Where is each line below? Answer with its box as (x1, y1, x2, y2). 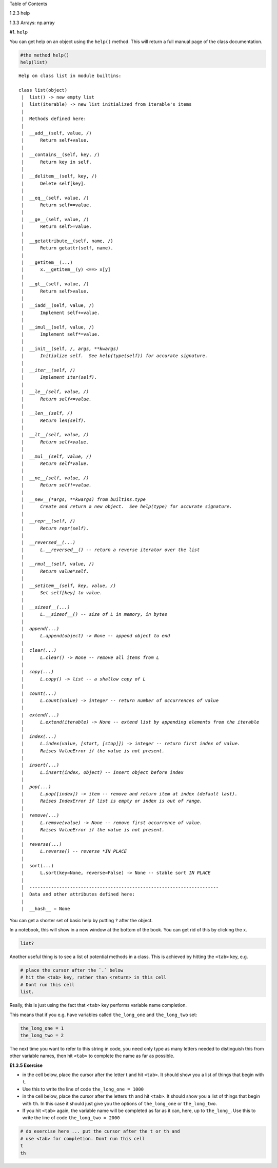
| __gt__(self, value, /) (21, 281, 89, 287)
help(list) (20, 59, 48, 65)
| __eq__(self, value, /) (21, 195, 89, 201)
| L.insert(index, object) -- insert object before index (21, 769, 184, 775)
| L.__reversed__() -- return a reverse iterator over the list (21, 547, 200, 553)
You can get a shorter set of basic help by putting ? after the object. (9, 917, 153, 923)
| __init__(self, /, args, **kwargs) (21, 345, 119, 352)
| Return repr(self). (21, 525, 89, 531)
